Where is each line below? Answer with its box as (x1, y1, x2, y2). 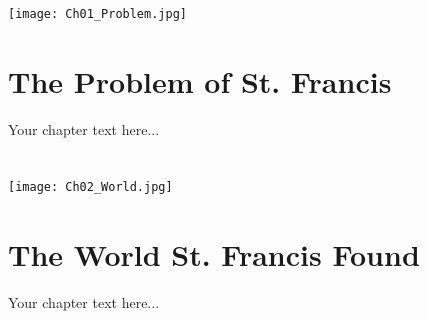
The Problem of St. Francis (8, 61, 392, 102)
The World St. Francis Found (8, 233, 420, 274)
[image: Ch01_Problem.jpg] (8, 7, 187, 22)
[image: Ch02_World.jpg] (8, 179, 173, 194)
